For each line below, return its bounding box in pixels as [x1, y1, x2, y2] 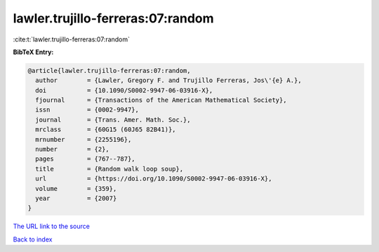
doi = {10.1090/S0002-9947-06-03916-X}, [35, 86, 213, 94]
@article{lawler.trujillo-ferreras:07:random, [27, 67, 191, 74]
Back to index [13, 235, 53, 244]
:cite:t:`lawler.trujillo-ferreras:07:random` [13, 35, 130, 44]
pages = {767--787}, [35, 155, 136, 163]
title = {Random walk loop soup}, [35, 165, 184, 173]
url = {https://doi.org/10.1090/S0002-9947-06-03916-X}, [35, 175, 272, 183]
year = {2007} [35, 194, 117, 202]
